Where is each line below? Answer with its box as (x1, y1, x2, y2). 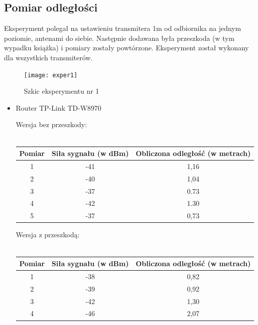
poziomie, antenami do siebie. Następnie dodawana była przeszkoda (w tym (4, 32, 235, 43)
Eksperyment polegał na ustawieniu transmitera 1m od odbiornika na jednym (4, 23, 241, 33)
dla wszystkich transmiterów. (4, 52, 93, 62)
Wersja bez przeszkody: (15, 119, 87, 130)
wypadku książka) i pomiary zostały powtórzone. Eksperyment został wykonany (4, 42, 249, 53)
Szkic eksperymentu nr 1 (24, 86, 99, 96)
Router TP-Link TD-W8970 (15, 102, 102, 113)
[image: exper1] (24, 71, 78, 79)
